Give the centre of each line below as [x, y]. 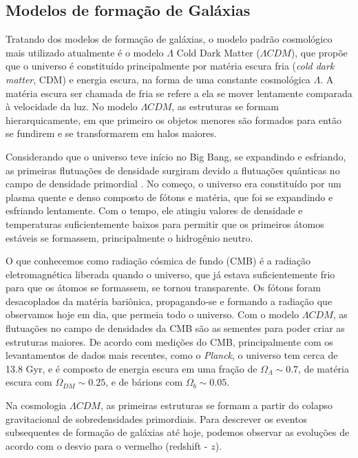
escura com [29, 382]
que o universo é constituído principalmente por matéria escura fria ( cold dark [170, 66]
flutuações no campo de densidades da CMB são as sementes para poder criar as [175, 328]
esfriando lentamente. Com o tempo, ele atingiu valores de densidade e [154, 210]
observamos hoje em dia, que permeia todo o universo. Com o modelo [152, 314]
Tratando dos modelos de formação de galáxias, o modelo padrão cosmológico [169, 39]
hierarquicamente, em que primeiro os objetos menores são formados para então [173, 119]
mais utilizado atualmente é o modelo [85, 52]
